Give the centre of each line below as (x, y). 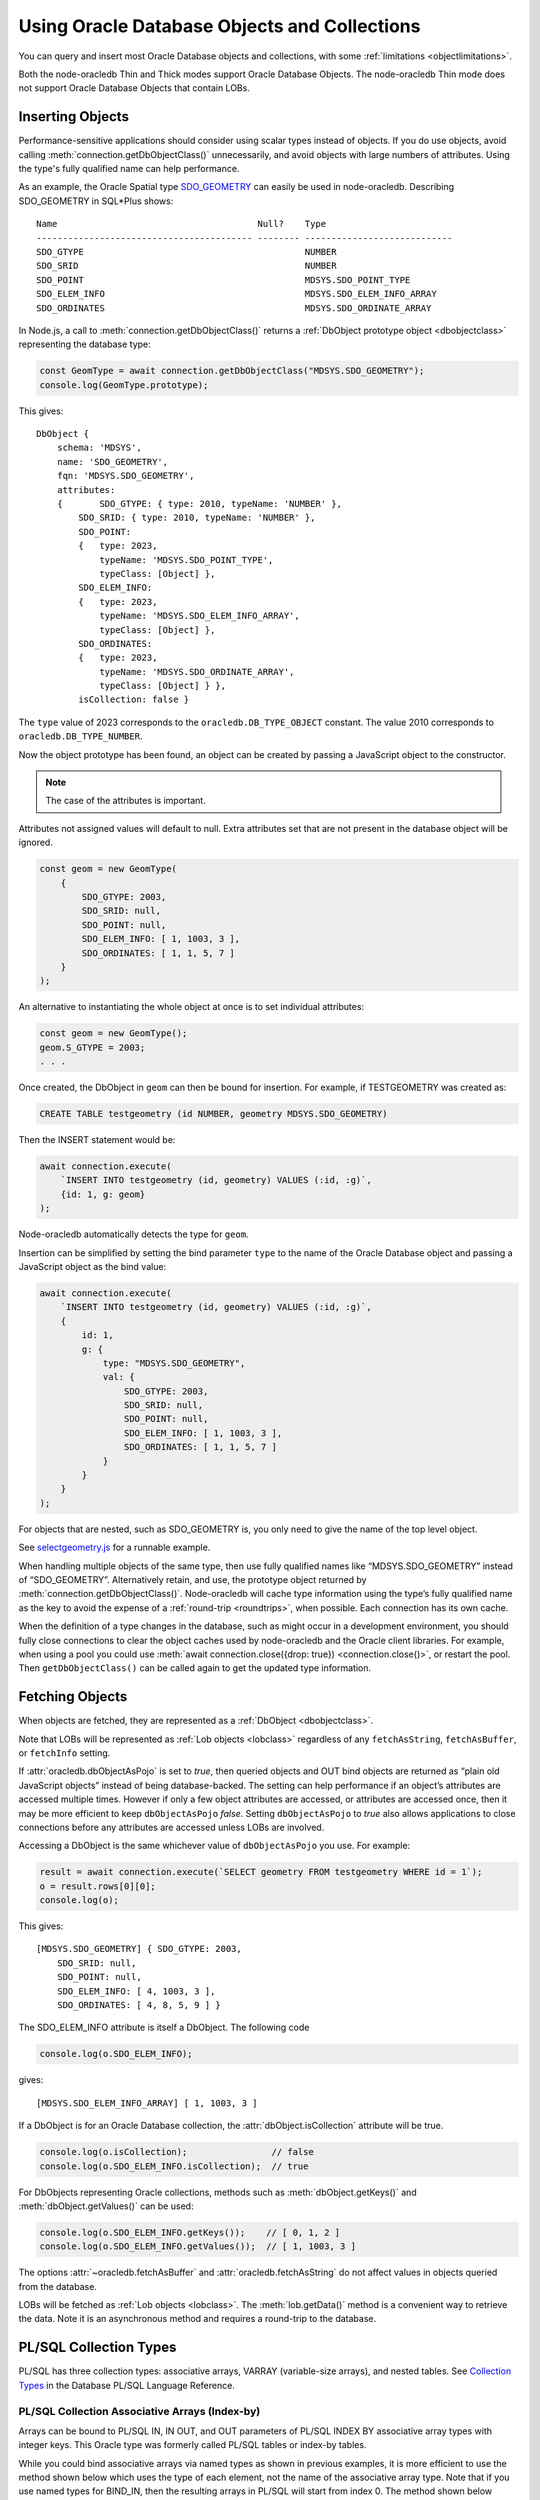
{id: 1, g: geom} (103, 1194)
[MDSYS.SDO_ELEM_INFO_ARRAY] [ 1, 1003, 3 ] (147, 2103)
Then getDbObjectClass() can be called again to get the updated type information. (195, 1668)
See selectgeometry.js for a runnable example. (114, 1547)
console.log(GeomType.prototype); (124, 384)
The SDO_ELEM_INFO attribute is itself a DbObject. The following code (164, 2027)
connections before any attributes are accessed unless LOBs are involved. (171, 1827)
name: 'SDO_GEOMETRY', (112, 461)
